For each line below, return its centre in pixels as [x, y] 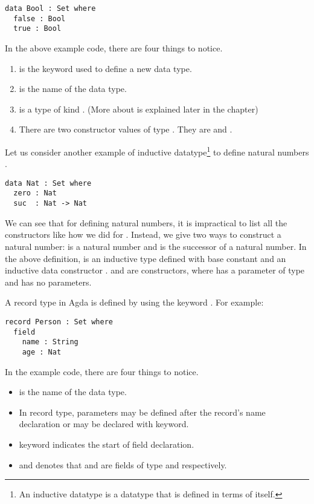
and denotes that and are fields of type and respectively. [123, 464]
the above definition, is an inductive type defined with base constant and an [146, 258]
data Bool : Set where [50, 8]
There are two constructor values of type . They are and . [126, 129]
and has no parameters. [48, 282]
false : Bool [40, 18]
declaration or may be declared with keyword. [104, 424]
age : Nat [42, 352]
